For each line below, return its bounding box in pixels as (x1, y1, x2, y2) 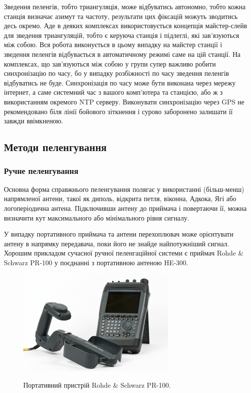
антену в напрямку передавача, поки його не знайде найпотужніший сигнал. (4, 238, 229, 248)
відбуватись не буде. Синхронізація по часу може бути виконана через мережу (4, 77, 236, 87)
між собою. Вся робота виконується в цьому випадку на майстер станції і (4, 39, 222, 50)
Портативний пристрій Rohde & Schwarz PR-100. (23, 380, 171, 390)
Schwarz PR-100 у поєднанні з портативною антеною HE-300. (4, 257, 188, 267)
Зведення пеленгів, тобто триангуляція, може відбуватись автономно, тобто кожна (4, 1, 246, 11)
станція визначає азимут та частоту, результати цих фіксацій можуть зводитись (4, 11, 238, 21)
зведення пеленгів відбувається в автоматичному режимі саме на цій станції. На (4, 49, 241, 59)
